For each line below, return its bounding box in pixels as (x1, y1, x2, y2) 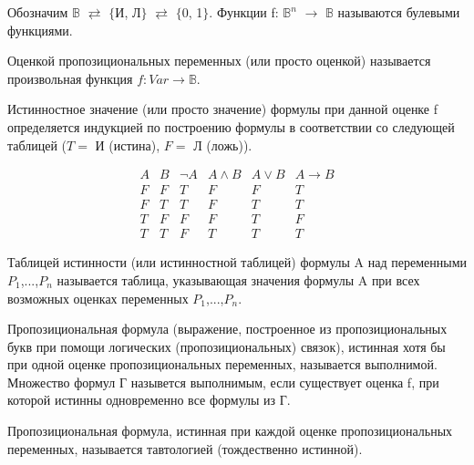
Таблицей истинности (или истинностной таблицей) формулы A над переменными (7, 253, 467, 272)
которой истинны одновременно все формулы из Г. (7, 390, 291, 409)
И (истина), (95, 135, 160, 154)
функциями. (7, 20, 73, 39)
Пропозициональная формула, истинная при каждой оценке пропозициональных (7, 421, 453, 440)
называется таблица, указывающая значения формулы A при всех (57, 270, 420, 289)
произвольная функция (7, 68, 133, 88)
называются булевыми (337, 3, 460, 21)
